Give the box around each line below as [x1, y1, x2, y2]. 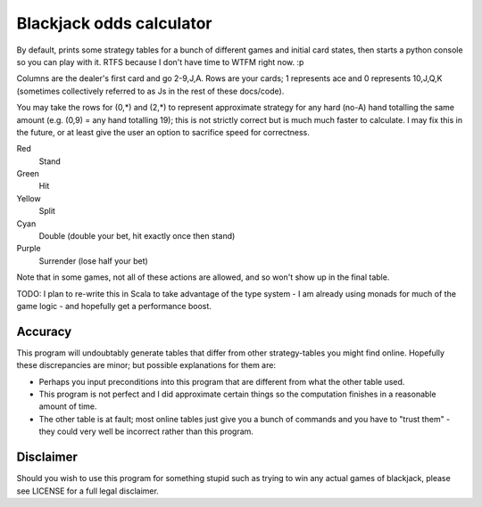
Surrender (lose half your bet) [38, 255, 149, 266]
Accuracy [16, 323, 72, 339]
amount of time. [38, 401, 97, 412]
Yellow [16, 192, 41, 204]
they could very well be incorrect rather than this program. [38, 426, 254, 437]
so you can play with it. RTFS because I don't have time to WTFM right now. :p [16, 56, 304, 67]
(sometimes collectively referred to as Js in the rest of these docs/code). [16, 86, 285, 96]
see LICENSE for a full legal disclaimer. [16, 486, 160, 496]
